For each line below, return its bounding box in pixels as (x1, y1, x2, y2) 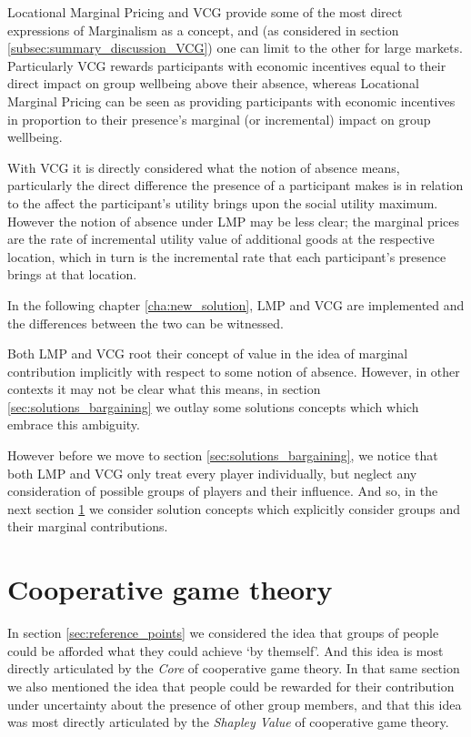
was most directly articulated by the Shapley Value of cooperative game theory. (7, 712, 449, 732)
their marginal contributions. (7, 517, 168, 536)
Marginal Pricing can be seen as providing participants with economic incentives (7, 91, 456, 110)
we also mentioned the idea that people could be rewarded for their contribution (7, 676, 455, 695)
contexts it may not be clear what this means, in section (7, 379, 321, 399)
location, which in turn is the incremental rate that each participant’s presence (7, 247, 446, 266)
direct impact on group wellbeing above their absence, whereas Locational (7, 74, 419, 93)
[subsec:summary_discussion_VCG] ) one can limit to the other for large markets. (7, 38, 463, 57)
